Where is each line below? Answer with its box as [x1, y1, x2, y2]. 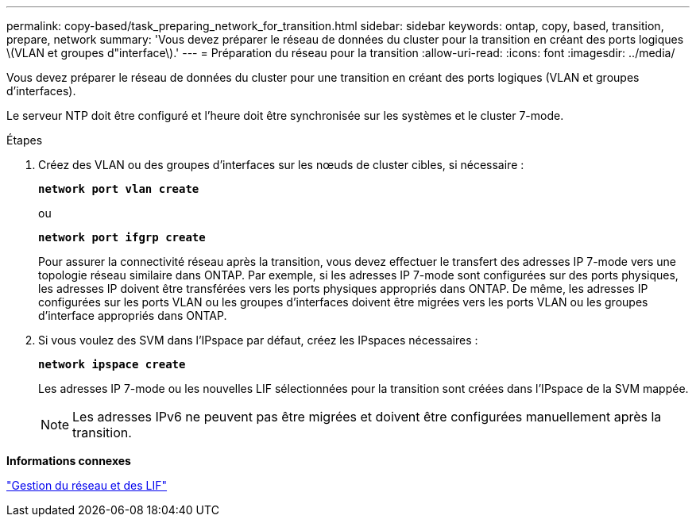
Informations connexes [6, 454, 131, 467]
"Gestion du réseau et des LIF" [6, 479, 168, 492]
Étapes [6, 133, 43, 147]
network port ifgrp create [38, 231, 206, 244]
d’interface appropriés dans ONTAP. [38, 309, 227, 322]
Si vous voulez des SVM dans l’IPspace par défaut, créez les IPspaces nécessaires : [38, 333, 478, 347]
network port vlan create [38, 183, 199, 195]
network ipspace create [38, 358, 186, 371]
